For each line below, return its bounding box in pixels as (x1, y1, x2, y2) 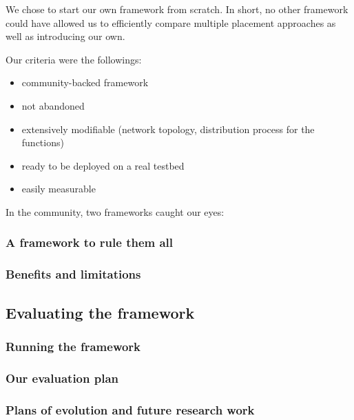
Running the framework (6, 337, 141, 354)
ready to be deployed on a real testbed (21, 158, 185, 172)
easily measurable (21, 181, 96, 196)
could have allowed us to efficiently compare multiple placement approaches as (6, 15, 336, 30)
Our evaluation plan (6, 369, 119, 386)
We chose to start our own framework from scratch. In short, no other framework (6, 2, 348, 16)
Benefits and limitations (6, 266, 141, 283)
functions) (21, 135, 64, 150)
